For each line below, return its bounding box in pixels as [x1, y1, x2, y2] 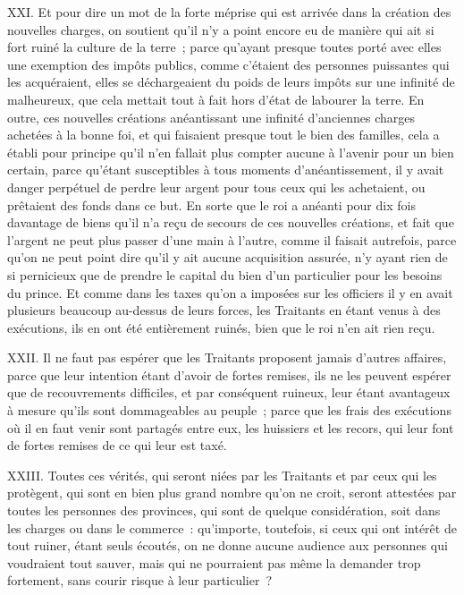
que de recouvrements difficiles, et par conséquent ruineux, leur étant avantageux [7, 383, 451, 402]
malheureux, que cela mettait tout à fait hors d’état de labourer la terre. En [7, 89, 425, 108]
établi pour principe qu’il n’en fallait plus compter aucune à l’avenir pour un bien [7, 142, 454, 161]
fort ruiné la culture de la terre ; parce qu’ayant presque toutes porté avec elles [7, 38, 442, 56]
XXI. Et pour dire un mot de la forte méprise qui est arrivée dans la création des [7, 3, 451, 21]
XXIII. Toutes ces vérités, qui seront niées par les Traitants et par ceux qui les [7, 465, 437, 484]
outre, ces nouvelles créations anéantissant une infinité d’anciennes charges [7, 107, 416, 126]
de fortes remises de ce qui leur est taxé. [7, 436, 227, 455]
